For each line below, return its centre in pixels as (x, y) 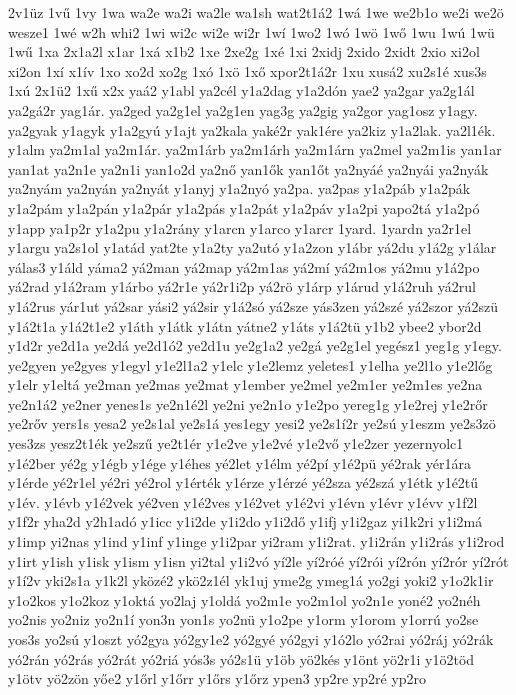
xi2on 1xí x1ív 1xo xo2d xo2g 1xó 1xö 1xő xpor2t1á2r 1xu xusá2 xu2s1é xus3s (247, 70)
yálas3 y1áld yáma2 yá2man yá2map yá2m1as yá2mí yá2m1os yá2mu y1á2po (244, 266)
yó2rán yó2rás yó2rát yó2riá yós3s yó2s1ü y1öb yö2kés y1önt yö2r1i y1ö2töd (241, 658)
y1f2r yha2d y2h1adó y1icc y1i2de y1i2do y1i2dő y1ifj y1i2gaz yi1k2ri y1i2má (245, 521)
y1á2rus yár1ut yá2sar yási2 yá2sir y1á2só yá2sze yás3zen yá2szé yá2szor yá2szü (253, 305)
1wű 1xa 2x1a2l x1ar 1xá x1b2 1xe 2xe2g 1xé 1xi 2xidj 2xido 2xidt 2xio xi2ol (244, 51)
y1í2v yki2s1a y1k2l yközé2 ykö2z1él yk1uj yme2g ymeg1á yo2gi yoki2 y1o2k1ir (251, 580)
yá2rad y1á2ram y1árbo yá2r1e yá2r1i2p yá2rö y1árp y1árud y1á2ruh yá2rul (242, 286)
